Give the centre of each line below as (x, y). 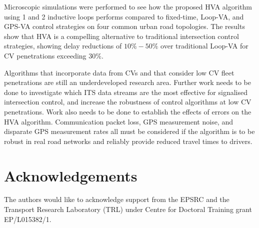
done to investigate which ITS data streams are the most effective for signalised (126, 92)
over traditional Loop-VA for (204, 46)
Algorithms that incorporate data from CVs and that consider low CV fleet (119, 72)
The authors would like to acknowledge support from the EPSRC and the (117, 199)
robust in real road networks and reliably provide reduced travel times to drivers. (128, 141)
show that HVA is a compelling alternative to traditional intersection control (121, 36)
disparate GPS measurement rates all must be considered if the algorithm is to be (129, 131)
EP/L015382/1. (28, 219)
